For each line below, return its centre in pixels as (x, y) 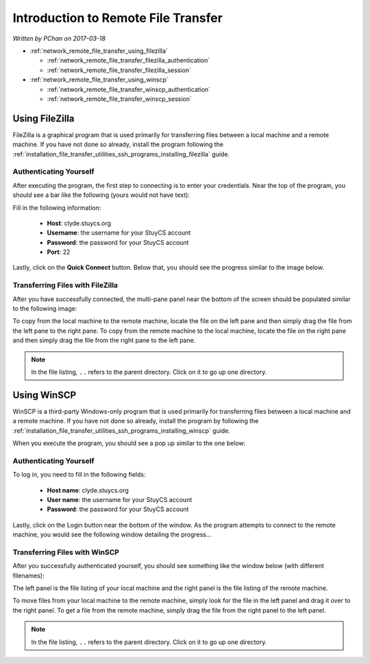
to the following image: (45, 308)
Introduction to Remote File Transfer (118, 18)
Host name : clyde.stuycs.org (88, 490)
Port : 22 (59, 252)
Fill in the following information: (57, 207)
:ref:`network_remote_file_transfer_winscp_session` (119, 99)
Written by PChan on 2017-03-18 (59, 38)
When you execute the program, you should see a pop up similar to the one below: (129, 443)
